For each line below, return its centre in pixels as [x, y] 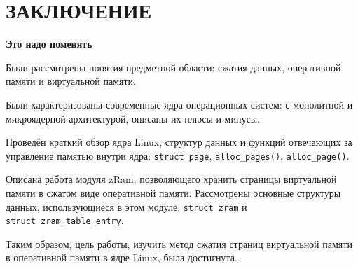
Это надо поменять [49, 44]
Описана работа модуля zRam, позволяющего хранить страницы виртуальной [171, 179]
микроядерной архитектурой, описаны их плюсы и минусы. [133, 118]
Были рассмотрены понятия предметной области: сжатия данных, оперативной [173, 67]
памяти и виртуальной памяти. [71, 81]
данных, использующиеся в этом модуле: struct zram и [126, 206]
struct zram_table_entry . [65, 220]
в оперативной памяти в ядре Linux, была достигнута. [122, 257]
